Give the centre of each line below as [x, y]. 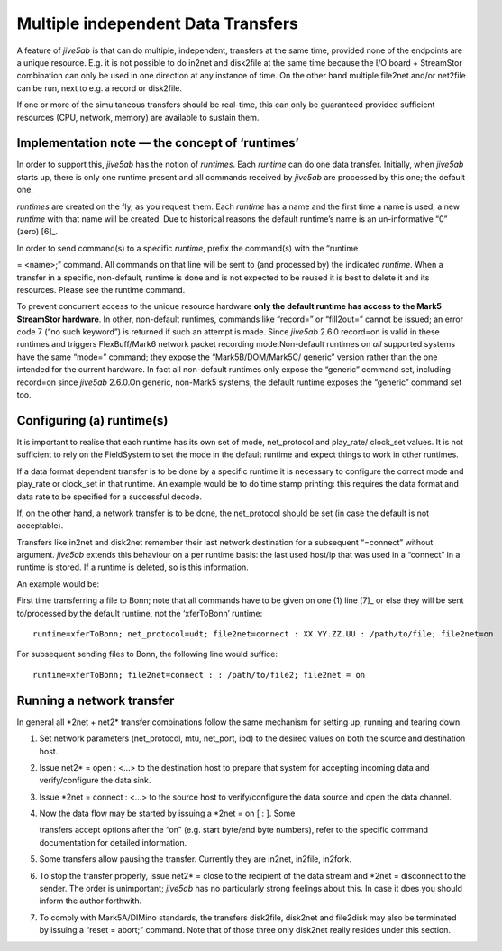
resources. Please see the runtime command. [101, 289]
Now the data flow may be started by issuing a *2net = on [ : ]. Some [167, 814]
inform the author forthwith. [91, 901]
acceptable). [40, 526]
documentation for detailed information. [113, 842]
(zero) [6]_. [37, 232]
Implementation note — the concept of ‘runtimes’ [158, 143]
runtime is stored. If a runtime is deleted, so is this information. [132, 567]
